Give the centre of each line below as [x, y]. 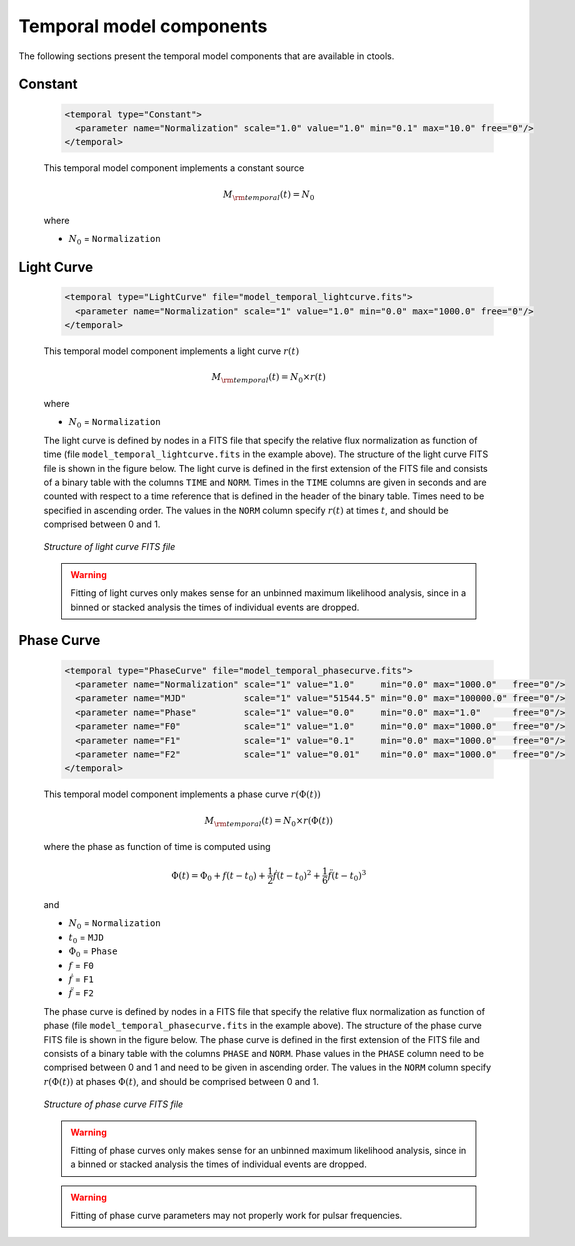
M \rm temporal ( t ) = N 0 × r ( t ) [269, 378]
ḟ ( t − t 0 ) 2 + [296, 876]
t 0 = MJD [86, 938]
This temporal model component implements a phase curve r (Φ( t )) [182, 794]
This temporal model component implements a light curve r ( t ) [171, 351]
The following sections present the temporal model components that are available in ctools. [206, 56]
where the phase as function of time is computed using [157, 847]
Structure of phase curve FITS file [113, 1104]
